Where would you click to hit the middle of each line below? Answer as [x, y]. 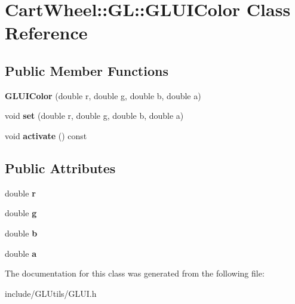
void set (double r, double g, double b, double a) [94, 116]
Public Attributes [60, 168]
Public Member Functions [87, 70]
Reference [46, 33]
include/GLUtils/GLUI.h [51, 293]
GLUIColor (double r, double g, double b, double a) [103, 95]
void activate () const [46, 135]
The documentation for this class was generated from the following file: [135, 273]
